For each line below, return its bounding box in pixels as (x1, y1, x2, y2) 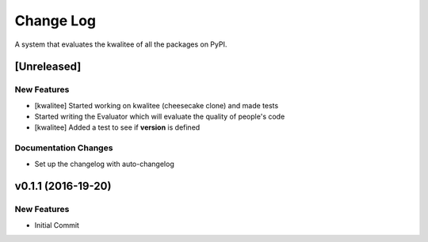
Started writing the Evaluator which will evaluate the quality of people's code (34, 112, 285, 122)
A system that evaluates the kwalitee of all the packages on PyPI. (14, 40, 227, 49)
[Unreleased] (14, 60, 82, 74)
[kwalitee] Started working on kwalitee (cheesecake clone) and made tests (34, 100, 279, 110)
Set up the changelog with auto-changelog (34, 159, 174, 168)
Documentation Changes (14, 142, 113, 153)
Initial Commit (34, 220, 79, 229)
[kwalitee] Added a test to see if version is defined (34, 123, 201, 132)
